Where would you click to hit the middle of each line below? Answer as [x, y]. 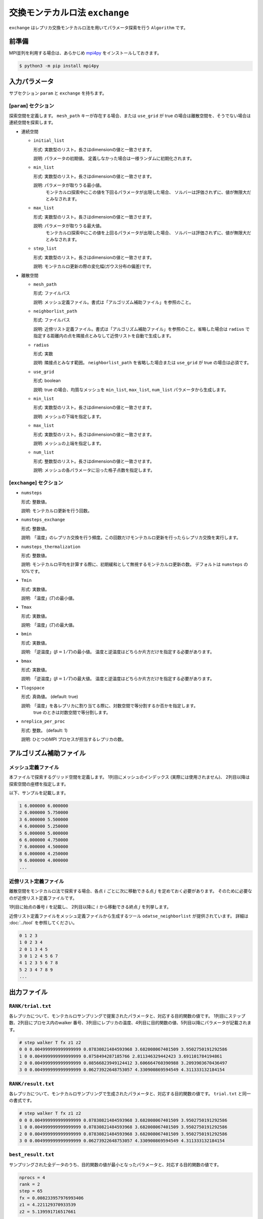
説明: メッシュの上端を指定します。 [69, 443]
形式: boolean [47, 381]
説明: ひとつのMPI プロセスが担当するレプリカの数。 [74, 739]
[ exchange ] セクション [36, 483]
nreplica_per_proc [43, 721]
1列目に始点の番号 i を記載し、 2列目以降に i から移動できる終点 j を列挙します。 [90, 907]
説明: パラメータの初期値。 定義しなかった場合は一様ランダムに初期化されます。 [114, 158]
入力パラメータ [31, 81]
